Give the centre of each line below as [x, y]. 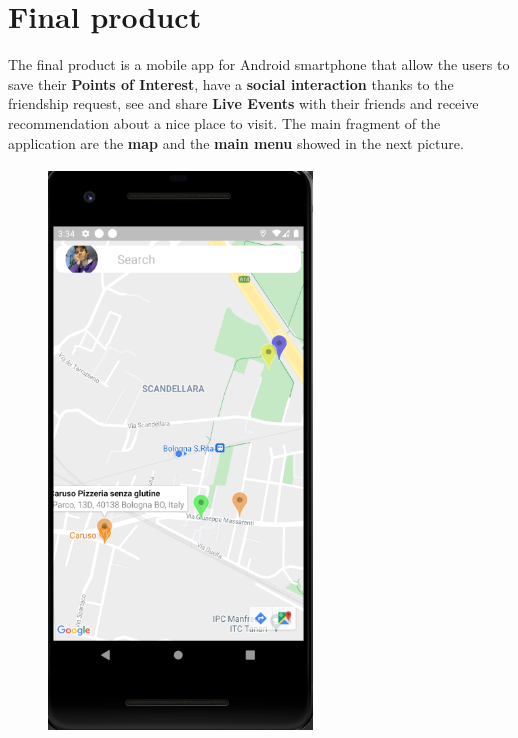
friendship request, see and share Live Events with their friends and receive [243, 103]
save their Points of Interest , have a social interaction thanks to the [231, 83]
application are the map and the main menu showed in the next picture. [236, 142]
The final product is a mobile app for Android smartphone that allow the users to [259, 64]
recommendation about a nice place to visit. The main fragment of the [224, 122]
